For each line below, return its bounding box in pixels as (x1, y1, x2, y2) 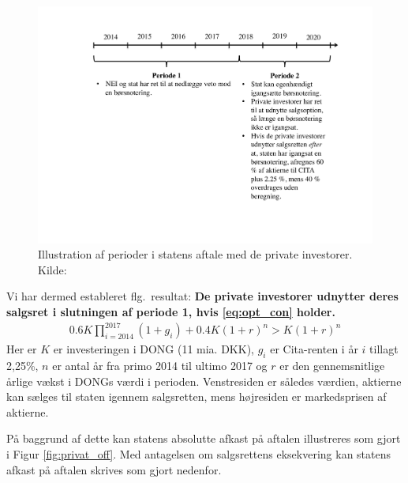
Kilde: (38, 261, 67, 277)
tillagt (369, 341, 399, 357)
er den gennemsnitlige (279, 357, 385, 373)
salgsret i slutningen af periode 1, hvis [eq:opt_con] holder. (6, 304, 335, 320)
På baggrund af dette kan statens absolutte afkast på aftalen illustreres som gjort (6, 430, 401, 447)
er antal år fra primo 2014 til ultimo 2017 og (52, 357, 268, 373)
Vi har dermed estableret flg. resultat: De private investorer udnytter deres (6, 288, 399, 304)
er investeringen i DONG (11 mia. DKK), (53, 341, 254, 357)
